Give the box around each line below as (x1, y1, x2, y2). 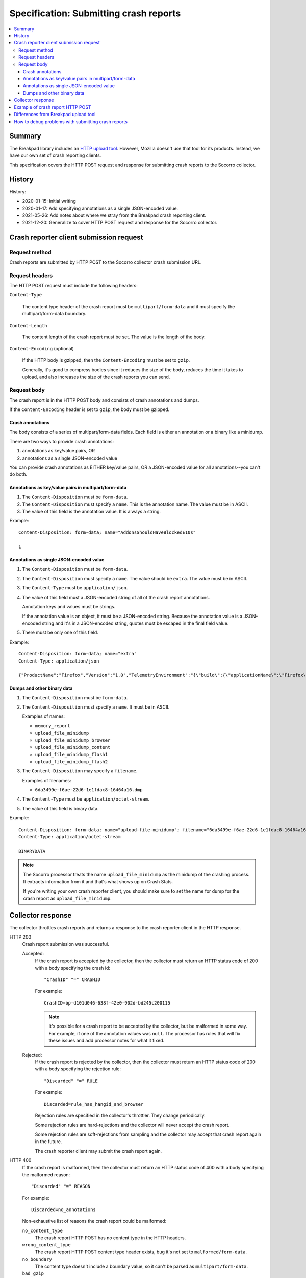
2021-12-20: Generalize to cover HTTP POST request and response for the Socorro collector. (22, 219, 218, 225)
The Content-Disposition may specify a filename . (22, 768, 138, 774)
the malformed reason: (22, 1171, 70, 1178)
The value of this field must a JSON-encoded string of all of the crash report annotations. (22, 594, 210, 600)
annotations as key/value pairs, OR (22, 448, 95, 454)
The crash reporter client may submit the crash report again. (35, 1148, 162, 1154)
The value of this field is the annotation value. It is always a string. (22, 508, 161, 514)
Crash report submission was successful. (22, 941, 109, 947)
